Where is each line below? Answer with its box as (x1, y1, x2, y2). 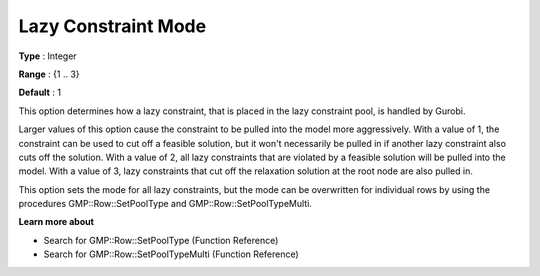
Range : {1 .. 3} (18, 68, 80, 80)
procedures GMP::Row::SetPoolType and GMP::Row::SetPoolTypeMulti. (18, 198, 312, 210)
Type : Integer (18, 50, 77, 62)
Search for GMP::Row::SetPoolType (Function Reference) (43, 234, 279, 246)
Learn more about (18, 216, 95, 228)
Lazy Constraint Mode (18, 15, 207, 37)
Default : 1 (18, 86, 62, 99)
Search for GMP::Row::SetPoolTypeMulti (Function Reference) (43, 248, 299, 260)
